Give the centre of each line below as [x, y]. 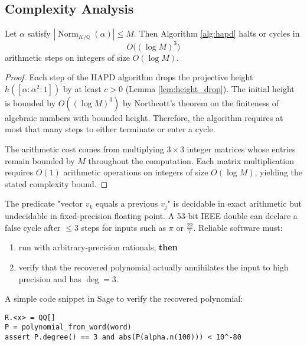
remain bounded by [40, 160]
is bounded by [30, 102]
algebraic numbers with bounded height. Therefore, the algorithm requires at [144, 117]
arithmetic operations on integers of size [136, 172]
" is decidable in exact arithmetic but [234, 203]
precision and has [50, 278]
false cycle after [33, 227]
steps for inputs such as [124, 227]
